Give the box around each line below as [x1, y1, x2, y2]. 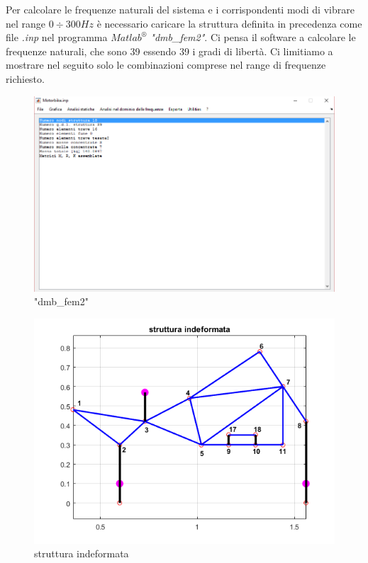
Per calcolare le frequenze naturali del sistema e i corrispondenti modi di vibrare [6, 2, 355, 16]
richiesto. [6, 71, 45, 86]
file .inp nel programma [6, 30, 108, 45]
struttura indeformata [34, 546, 129, 561]
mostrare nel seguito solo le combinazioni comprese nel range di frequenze [6, 57, 326, 72]
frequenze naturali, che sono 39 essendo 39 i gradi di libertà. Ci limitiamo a [6, 43, 333, 58]
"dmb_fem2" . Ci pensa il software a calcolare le [150, 30, 356, 45]
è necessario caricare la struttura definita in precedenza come [96, 16, 362, 30]
